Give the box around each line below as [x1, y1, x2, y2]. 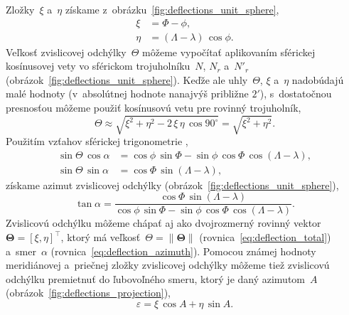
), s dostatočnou [259, 86, 332, 101]
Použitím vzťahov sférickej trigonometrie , [6, 134, 188, 149]
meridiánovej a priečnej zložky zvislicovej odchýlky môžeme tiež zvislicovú [6, 257, 330, 272]
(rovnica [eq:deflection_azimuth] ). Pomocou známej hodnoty [50, 243, 316, 258]
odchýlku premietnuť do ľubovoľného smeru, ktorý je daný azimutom [6, 271, 306, 286]
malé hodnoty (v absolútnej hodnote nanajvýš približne [6, 86, 249, 101]
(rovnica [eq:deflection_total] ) [199, 230, 331, 245]
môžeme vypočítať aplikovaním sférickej [142, 44, 316, 59]
